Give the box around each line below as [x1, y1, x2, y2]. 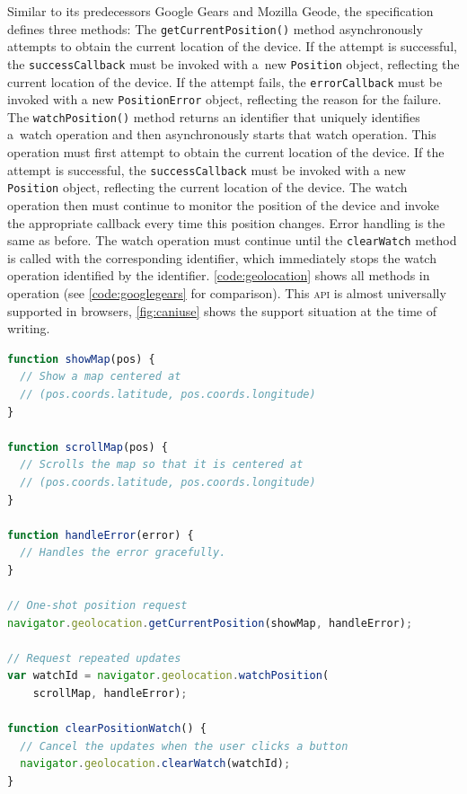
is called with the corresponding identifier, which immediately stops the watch [7, 248, 436, 267]
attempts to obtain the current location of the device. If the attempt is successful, [7, 37, 457, 56]
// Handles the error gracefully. [20, 546, 226, 560]
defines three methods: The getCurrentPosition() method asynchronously [7, 19, 423, 38]
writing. [7, 319, 50, 338]
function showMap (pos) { [7, 352, 155, 366]
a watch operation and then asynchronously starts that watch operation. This [7, 125, 436, 144]
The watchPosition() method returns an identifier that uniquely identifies [7, 107, 420, 126]
